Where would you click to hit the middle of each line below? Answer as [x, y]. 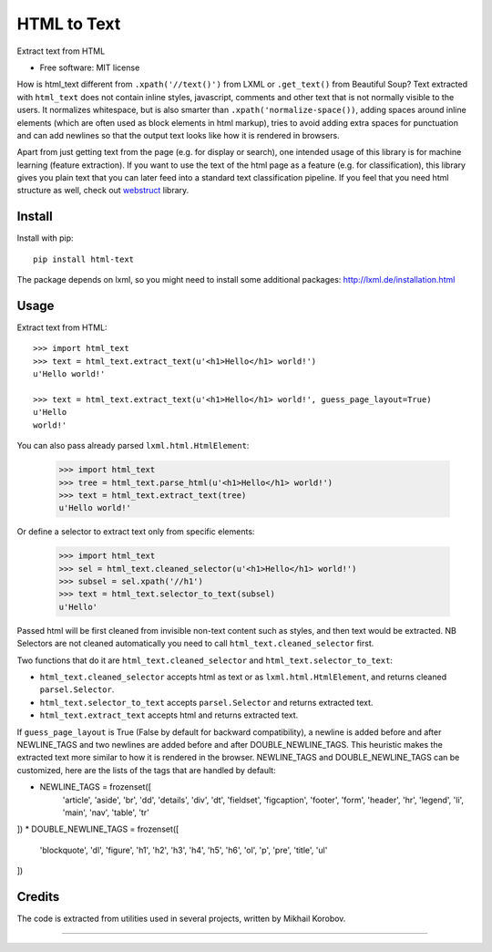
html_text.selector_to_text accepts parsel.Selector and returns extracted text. [206, 702]
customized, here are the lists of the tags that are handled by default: [147, 770]
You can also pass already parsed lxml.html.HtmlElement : [133, 446]
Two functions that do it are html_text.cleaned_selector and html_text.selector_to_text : [205, 660]
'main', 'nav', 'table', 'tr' [106, 812]
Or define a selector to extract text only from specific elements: [136, 532]
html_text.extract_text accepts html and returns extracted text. [169, 715]
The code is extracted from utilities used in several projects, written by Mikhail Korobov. [181, 918]
